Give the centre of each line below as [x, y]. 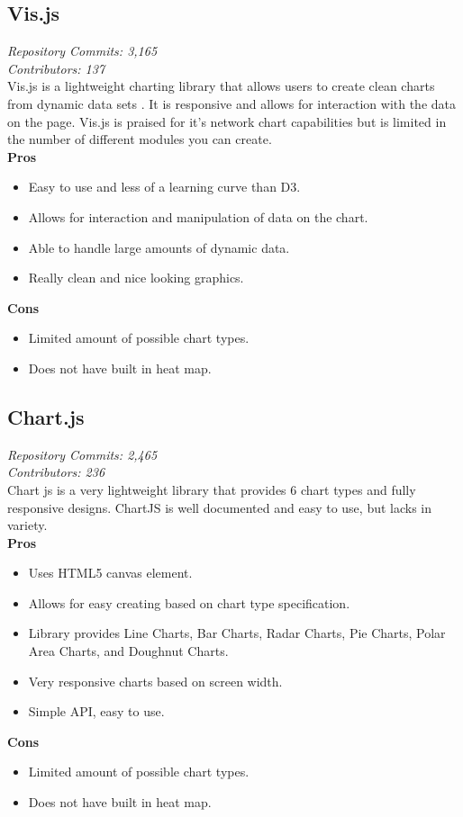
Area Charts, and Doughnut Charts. [128, 651]
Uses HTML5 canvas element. [110, 573]
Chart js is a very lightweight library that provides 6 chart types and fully [212, 489]
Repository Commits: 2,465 [82, 454]
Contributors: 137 [56, 68]
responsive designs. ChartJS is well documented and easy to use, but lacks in [220, 507]
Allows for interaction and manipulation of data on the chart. [198, 216]
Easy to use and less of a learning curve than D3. [164, 187]
